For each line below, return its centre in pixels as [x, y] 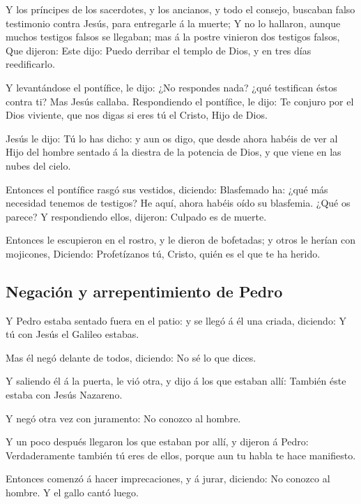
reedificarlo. [30, 64]
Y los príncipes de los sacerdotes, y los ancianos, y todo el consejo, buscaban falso [180, 9]
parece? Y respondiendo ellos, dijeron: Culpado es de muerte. [136, 216]
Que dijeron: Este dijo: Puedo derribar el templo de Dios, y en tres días [159, 50]
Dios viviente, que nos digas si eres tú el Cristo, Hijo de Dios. [137, 115]
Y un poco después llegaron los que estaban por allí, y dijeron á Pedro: [157, 442]
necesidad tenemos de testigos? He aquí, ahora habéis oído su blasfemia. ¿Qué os [178, 203]
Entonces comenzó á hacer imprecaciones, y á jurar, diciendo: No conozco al [168, 479]
